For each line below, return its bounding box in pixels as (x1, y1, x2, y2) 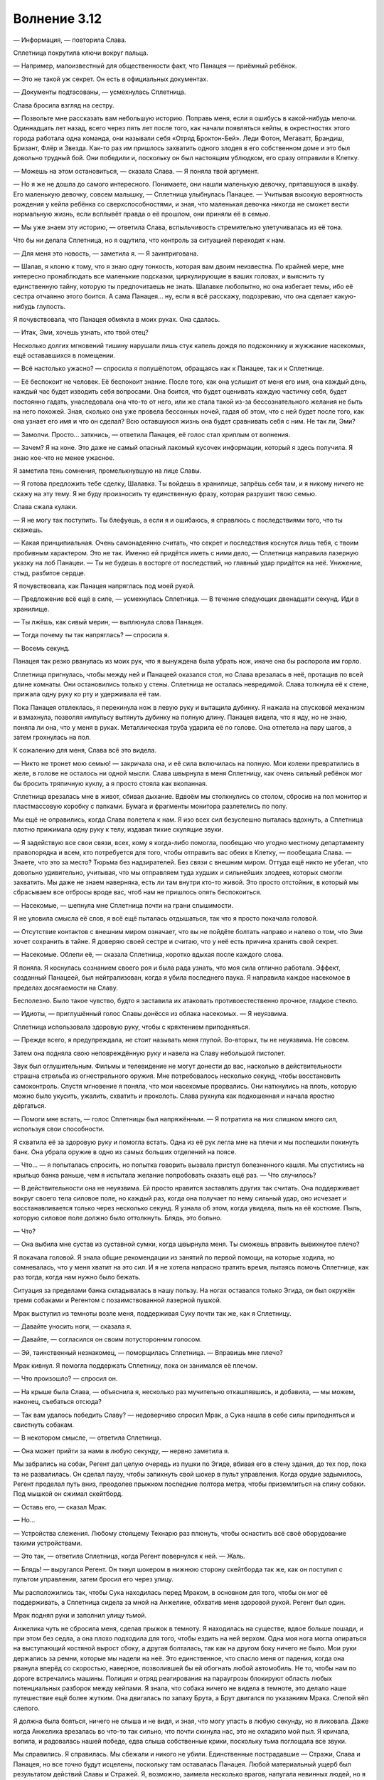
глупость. (36, 302, 66, 310)
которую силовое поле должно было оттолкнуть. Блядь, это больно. (13, 1214, 223, 1223)
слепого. (13, 1704, 41, 1712)
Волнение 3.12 (13, 11, 102, 26)
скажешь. (13, 525, 43, 534)
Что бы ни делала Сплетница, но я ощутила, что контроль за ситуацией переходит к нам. (13, 236, 286, 245)
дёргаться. (13, 1101, 46, 1110)
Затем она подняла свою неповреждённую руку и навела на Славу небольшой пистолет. (13, 1049, 286, 1057)
